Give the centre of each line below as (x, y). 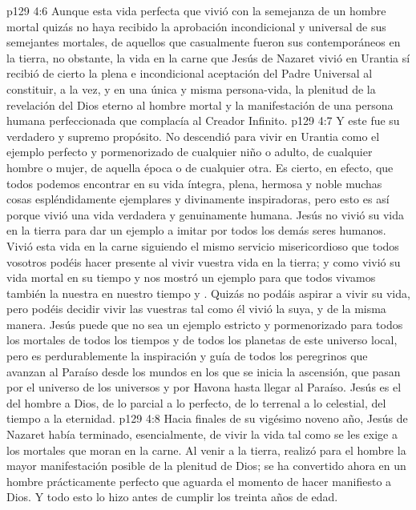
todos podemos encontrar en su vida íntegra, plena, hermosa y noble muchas (194, 183)
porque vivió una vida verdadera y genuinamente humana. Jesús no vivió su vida (206, 214)
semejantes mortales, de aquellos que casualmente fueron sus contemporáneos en (204, 42)
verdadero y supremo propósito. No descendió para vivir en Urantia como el (193, 136)
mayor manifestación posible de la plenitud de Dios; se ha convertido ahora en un (206, 466)
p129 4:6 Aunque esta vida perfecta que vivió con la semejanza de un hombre (196, 10)
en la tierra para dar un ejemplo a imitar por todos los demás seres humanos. (196, 230)
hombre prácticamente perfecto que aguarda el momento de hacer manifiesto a (199, 481)
